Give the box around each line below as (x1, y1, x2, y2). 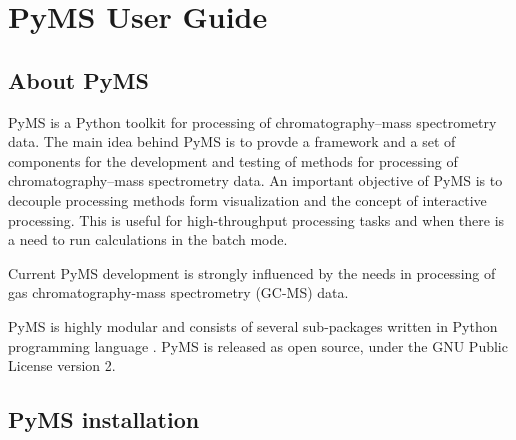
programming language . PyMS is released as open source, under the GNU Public (8, 335, 508, 356)
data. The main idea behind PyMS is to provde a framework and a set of (8, 131, 456, 152)
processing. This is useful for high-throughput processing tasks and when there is (8, 209, 505, 230)
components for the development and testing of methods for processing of (8, 150, 458, 171)
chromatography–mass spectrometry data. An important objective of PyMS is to (8, 170, 503, 191)
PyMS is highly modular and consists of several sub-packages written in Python (8, 315, 498, 336)
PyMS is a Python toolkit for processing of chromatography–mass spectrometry (8, 111, 497, 132)
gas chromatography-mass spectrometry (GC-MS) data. (8, 282, 349, 303)
